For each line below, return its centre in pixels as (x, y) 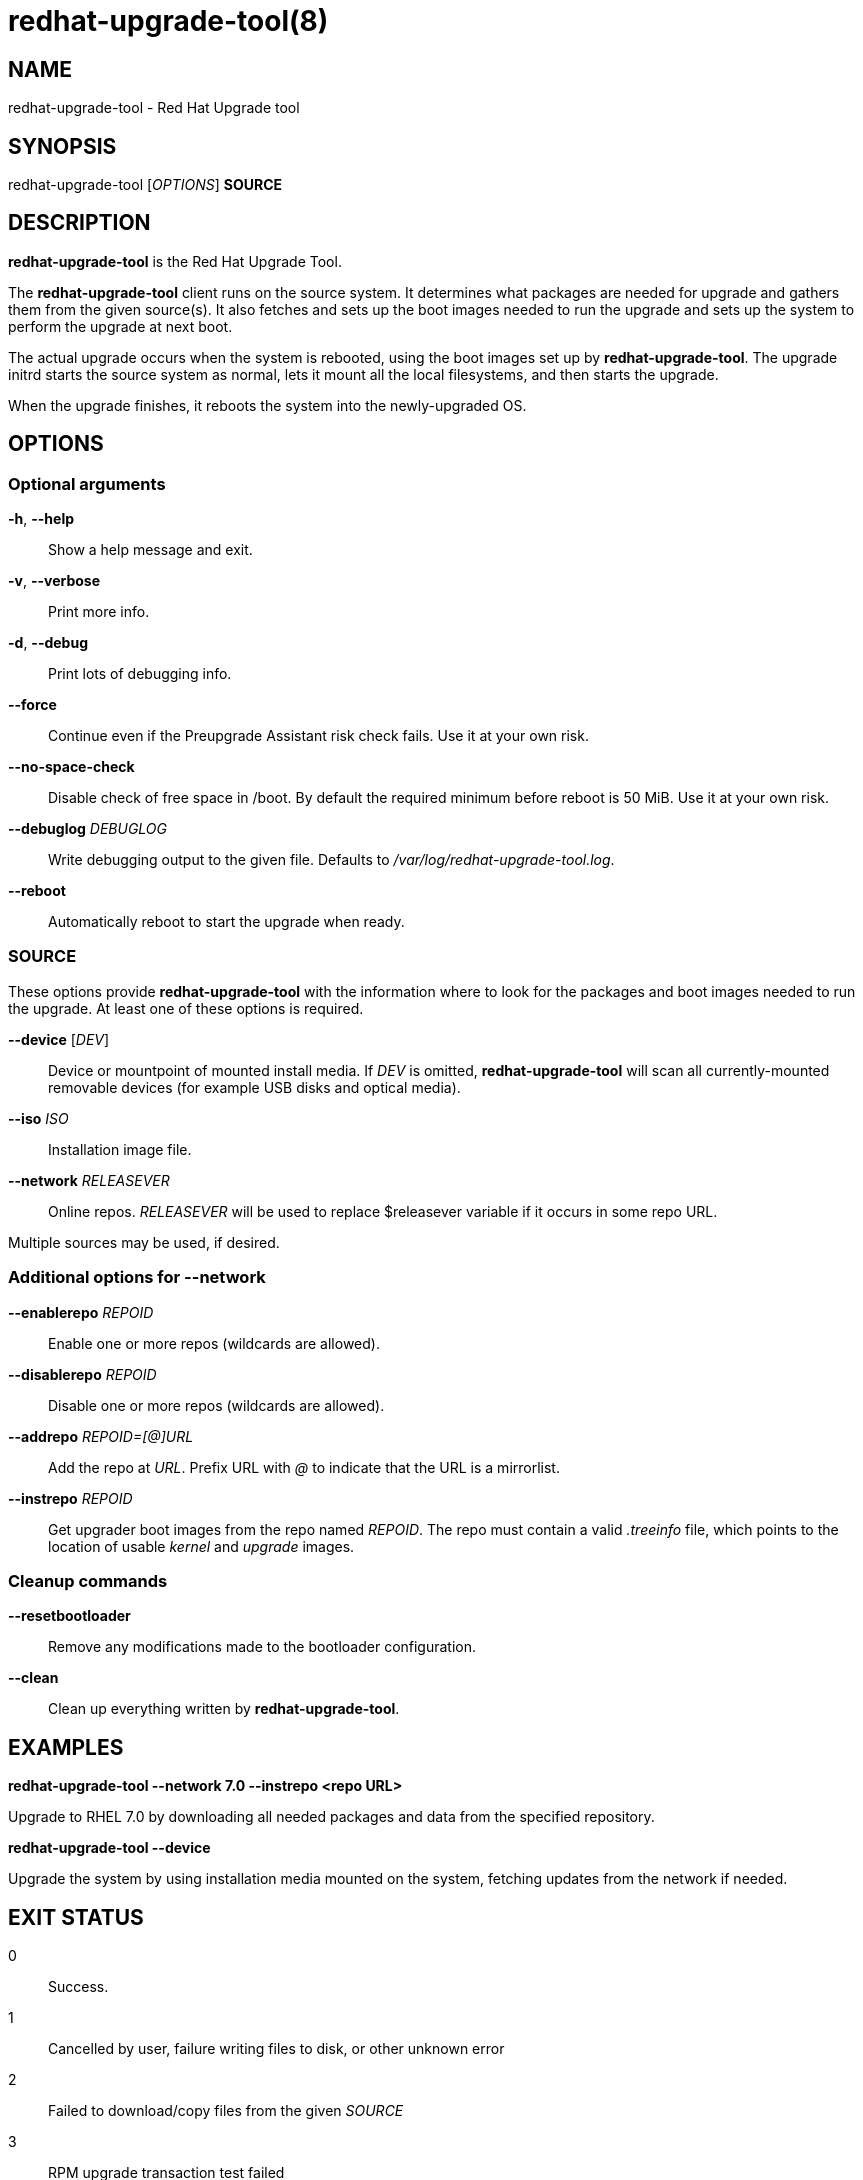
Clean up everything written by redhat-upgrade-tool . (224, 1709)
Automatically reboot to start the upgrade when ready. (226, 922)
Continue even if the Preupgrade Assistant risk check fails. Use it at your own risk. (318, 736)
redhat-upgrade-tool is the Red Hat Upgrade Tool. (175, 261)
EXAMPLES (66, 1747)
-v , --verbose (54, 581)
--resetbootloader (69, 1616)
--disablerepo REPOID (82, 1374)
